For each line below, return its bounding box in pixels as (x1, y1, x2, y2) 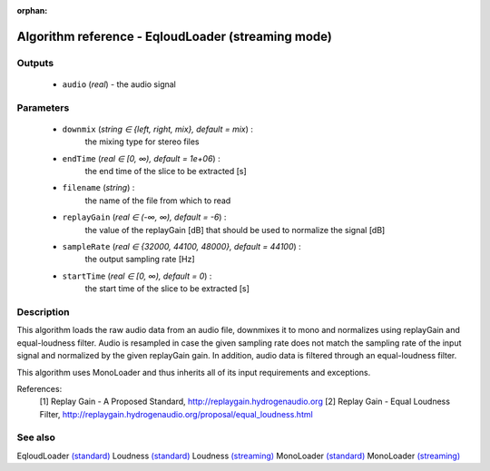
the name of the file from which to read (84, 195, 231, 206)
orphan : (16, 5, 48, 15)
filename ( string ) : (62, 182, 135, 193)
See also (16, 431, 56, 444)
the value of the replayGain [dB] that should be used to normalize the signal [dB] (84, 224, 386, 235)
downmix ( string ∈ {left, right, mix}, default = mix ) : (62, 123, 254, 134)
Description (16, 305, 70, 318)
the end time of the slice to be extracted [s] (84, 166, 247, 177)
